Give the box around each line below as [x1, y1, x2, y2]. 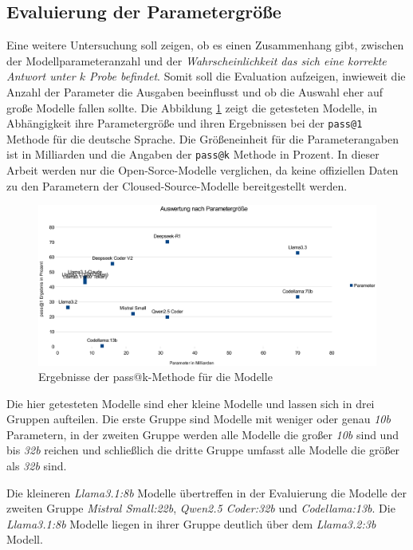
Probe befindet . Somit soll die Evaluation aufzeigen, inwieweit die [88, 68, 406, 84]
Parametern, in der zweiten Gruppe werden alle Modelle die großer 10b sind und [6, 426, 399, 442]
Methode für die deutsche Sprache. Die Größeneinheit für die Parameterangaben [6, 130, 399, 147]
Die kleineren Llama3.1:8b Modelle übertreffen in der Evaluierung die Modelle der [6, 484, 407, 501]
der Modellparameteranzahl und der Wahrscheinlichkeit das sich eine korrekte [6, 52, 387, 69]
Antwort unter [6, 68, 76, 84]
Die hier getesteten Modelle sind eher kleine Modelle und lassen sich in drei [6, 395, 375, 411]
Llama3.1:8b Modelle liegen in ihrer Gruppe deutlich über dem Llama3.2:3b [6, 515, 376, 532]
